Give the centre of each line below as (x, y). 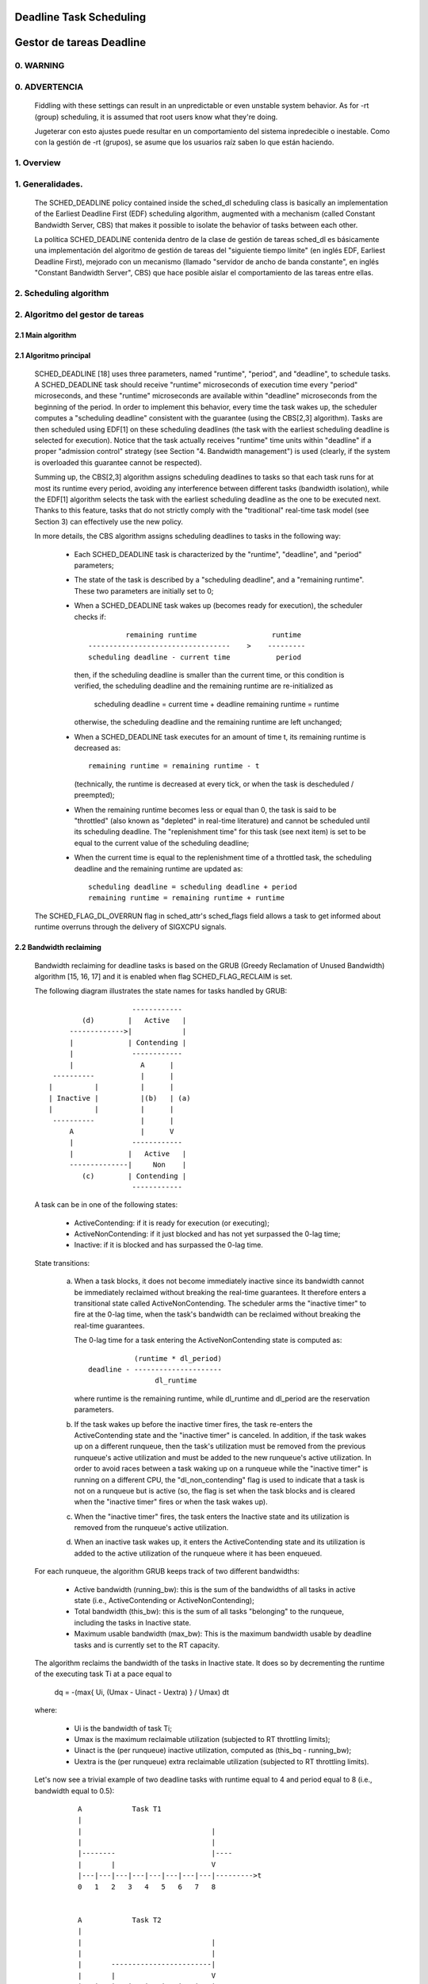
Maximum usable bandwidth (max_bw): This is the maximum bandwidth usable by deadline (223, 1634)
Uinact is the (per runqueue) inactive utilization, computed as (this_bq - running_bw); (213, 1751)
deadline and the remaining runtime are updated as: (159, 868)
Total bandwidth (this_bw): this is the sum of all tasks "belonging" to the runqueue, (209, 1612)
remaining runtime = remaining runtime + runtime (187, 898)
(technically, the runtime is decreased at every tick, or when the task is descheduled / (214, 784)
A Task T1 (120, 1809)
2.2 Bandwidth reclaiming (58, 948)
